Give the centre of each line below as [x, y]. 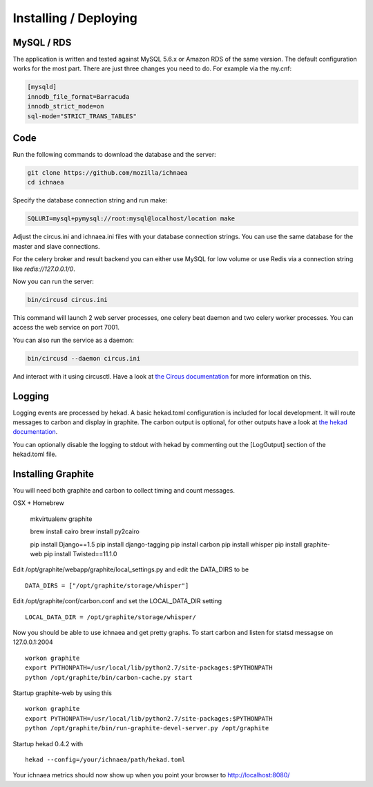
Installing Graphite [54, 474]
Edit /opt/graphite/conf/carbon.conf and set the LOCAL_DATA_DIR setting [117, 601]
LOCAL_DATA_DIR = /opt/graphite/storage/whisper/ [111, 617]
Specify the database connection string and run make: [90, 200]
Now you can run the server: [54, 281]
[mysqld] [42, 87]
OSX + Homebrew [39, 503]
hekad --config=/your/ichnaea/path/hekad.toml [105, 759]
